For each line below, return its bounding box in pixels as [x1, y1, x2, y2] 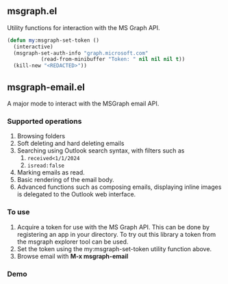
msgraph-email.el [7, 81, 86, 93]
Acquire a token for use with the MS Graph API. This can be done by [16, 222, 210, 231]
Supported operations [7, 116, 82, 126]
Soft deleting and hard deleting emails [16, 140, 125, 148]
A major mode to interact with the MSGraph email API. [7, 99, 160, 107]
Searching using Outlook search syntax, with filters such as [16, 146, 185, 155]
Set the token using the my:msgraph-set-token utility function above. [16, 244, 212, 253]
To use [7, 207, 30, 217]
